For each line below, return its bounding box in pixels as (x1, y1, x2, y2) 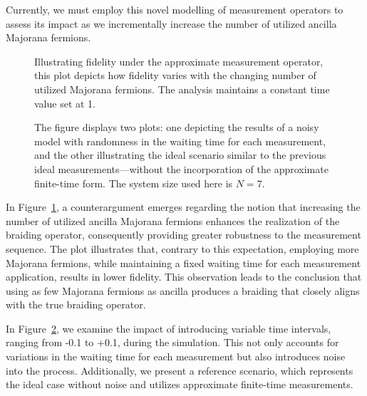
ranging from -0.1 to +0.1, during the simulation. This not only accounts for (6, 335, 339, 350)
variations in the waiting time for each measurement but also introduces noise (6, 349, 346, 364)
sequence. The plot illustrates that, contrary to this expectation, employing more (6, 241, 359, 256)
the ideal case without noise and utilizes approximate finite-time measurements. (6, 377, 353, 392)
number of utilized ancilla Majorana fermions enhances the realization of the (6, 213, 340, 228)
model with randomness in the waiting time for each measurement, (34, 133, 326, 148)
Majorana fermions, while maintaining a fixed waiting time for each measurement (6, 255, 361, 270)
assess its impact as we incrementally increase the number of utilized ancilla (6, 16, 337, 31)
